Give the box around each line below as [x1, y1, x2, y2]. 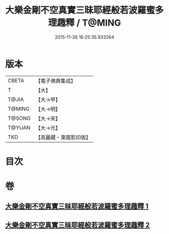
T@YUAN [8, 124, 31, 131]
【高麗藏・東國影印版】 [35, 134, 92, 141]
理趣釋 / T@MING [48, 17, 121, 29]
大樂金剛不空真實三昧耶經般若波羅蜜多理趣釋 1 [5, 202, 149, 211]
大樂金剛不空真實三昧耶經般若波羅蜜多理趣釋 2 [5, 220, 150, 229]
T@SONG [8, 114, 31, 122]
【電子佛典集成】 [35, 77, 76, 84]
